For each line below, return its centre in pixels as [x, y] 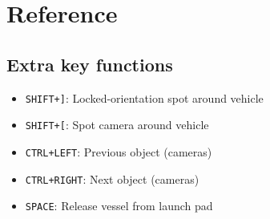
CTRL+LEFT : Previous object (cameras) [119, 151]
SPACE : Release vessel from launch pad [119, 206]
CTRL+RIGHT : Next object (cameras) [112, 178]
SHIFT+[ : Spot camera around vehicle [117, 125]
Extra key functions [90, 64]
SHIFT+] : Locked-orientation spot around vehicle [144, 97]
